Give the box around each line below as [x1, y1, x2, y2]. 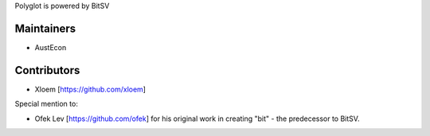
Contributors [14, 64, 80, 77]
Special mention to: [14, 99, 79, 109]
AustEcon [34, 42, 67, 52]
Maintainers [14, 21, 76, 35]
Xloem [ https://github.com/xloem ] [34, 84, 147, 94]
